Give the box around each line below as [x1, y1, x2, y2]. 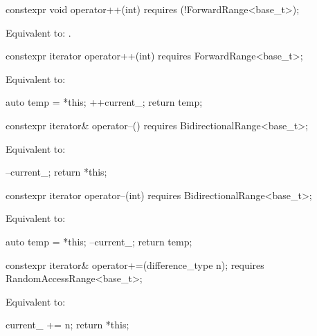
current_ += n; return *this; [6, 317, 129, 332]
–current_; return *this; [6, 165, 107, 179]
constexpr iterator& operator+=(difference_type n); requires [6, 257, 264, 272]
